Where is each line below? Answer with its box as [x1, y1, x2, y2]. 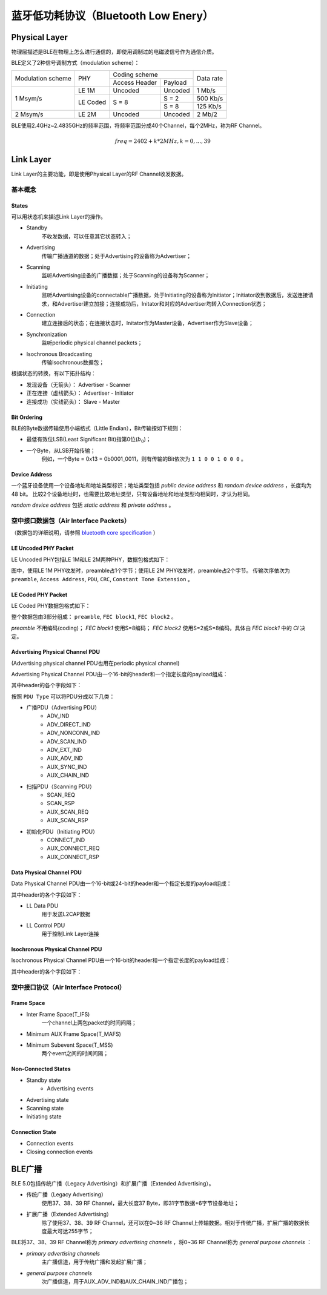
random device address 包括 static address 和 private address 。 [11, 501, 174, 509]
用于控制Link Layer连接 [41, 930, 99, 938]
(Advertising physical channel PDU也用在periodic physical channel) [11, 659, 180, 667]
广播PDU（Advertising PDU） [26, 704, 101, 711]
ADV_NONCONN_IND [47, 730, 100, 737]
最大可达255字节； [46, 1227, 94, 1234]
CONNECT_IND [47, 836, 85, 843]
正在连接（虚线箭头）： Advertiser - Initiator [26, 389, 134, 397]
